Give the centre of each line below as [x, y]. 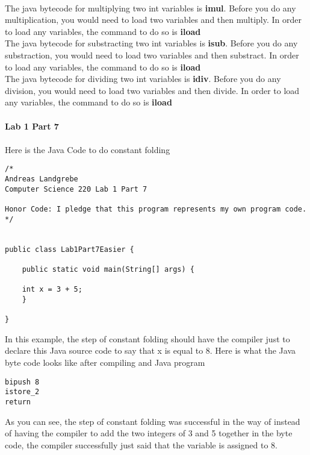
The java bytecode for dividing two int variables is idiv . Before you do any [143, 79]
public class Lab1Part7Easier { [70, 249]
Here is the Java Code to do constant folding [88, 149]
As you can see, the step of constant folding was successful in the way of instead [153, 421]
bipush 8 [22, 382]
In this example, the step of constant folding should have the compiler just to [147, 338]
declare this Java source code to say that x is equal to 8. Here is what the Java [150, 350]
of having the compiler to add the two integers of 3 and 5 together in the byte [149, 433]
